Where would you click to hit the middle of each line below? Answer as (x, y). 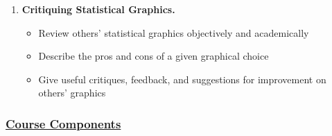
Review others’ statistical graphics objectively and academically (174, 32)
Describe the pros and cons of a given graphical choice (154, 56)
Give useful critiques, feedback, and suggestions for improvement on (182, 79)
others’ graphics (72, 93)
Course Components (63, 123)
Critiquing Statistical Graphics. (98, 9)
